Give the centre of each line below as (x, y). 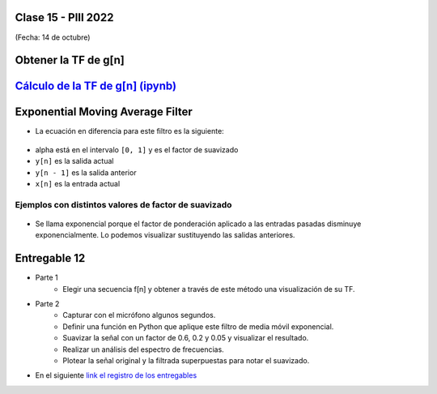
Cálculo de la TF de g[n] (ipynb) (96, 86)
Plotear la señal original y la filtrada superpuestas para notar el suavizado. (186, 360)
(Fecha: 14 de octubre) (53, 37)
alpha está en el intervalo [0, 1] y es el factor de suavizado (137, 149)
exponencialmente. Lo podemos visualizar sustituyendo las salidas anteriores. (165, 235)
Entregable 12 (50, 258)
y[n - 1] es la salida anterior (86, 172)
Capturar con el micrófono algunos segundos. (139, 315)
